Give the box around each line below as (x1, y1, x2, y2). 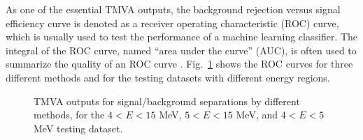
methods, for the (34, 107, 105, 122)
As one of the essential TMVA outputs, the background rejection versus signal (6, 2, 341, 16)
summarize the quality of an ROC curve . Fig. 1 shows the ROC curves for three (6, 56, 353, 71)
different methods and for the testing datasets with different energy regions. (6, 70, 330, 84)
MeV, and (236, 107, 278, 122)
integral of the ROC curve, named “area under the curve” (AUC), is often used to (6, 42, 357, 57)
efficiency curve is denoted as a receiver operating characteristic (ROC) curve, (6, 15, 339, 30)
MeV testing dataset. (34, 120, 123, 135)
